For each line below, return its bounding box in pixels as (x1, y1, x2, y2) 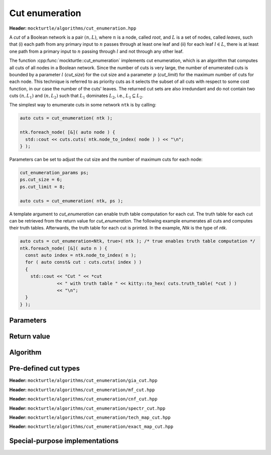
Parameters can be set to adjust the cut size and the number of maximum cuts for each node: (9, 156, 203, 162)
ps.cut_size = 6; (20, 177, 63, 183)
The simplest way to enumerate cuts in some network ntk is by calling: (9, 102, 157, 108)
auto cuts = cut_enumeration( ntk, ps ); (20, 198, 123, 203)
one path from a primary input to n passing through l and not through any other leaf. (9, 48, 184, 54)
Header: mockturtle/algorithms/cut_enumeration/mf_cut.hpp (9, 387, 155, 393)
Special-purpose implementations (9, 437, 119, 445)
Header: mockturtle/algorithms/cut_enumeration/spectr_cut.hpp (9, 405, 166, 411)
